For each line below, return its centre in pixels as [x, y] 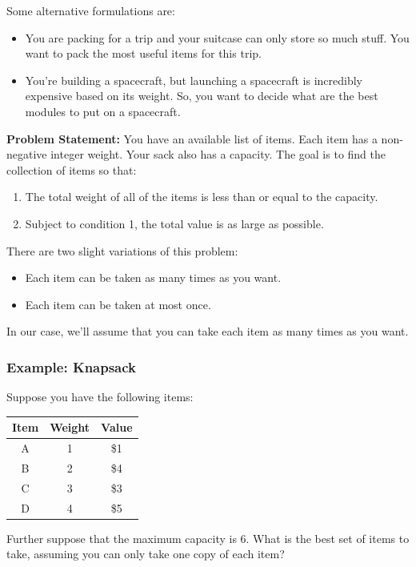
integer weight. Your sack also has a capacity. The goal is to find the [218, 154]
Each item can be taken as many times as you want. [153, 277]
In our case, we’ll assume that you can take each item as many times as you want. [208, 331]
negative [27, 154]
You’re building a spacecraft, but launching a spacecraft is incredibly [194, 80]
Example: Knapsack [72, 366]
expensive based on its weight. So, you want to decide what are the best [202, 96]
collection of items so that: [72, 169]
